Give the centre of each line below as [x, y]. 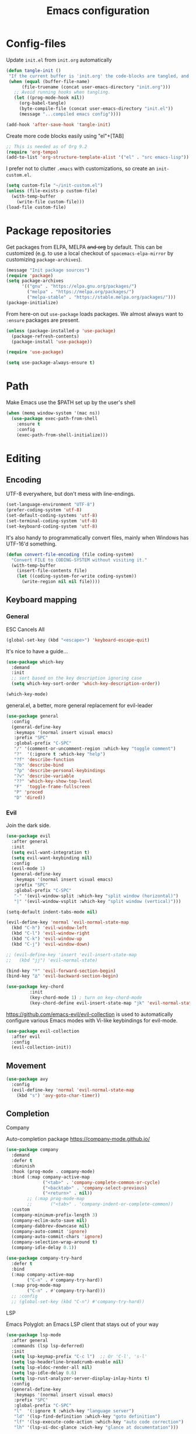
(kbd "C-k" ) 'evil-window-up [47, 939]
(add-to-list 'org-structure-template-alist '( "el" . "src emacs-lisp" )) [98, 157]
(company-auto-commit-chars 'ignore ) [57, 1237]
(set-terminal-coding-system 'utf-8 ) [52, 521]
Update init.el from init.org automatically [59, 60]
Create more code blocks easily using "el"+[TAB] [65, 136]
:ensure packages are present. [43, 320]
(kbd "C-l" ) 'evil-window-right [51, 933]
